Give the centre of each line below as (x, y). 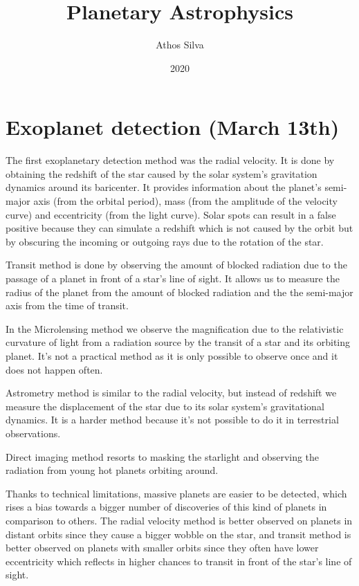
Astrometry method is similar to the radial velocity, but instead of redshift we (171, 393)
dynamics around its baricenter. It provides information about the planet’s (164, 187)
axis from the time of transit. (67, 305)
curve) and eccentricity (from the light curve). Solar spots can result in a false (171, 214)
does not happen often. (54, 369)
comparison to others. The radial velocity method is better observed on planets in (179, 520)
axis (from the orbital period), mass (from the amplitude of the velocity (185, 201)
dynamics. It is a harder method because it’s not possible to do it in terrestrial (172, 420)
